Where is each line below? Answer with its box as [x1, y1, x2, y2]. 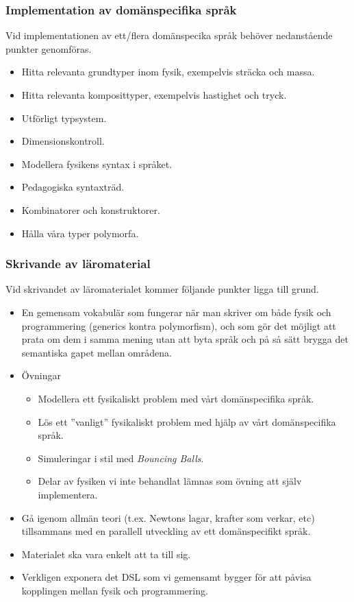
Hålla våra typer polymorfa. [21, 226, 139, 240]
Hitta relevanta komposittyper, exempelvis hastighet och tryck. [21, 88, 287, 101]
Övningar [21, 368, 62, 383]
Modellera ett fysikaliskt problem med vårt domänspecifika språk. [38, 391, 314, 405]
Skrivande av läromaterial [5, 255, 151, 272]
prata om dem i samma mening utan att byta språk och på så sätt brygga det [21, 332, 349, 346]
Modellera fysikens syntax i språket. [21, 156, 173, 171]
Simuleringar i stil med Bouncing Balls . [38, 450, 204, 465]
